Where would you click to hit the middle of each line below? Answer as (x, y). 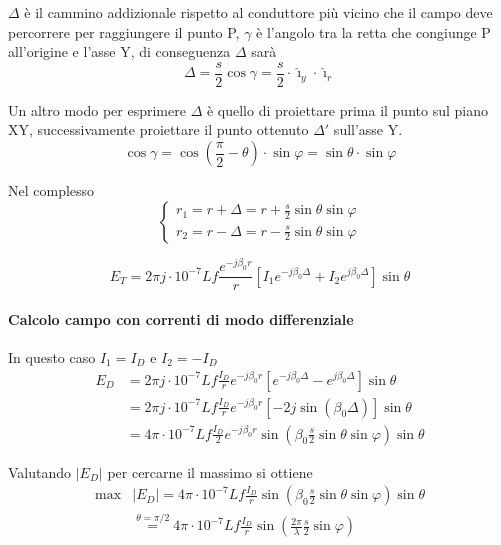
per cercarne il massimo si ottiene (210, 471)
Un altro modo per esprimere (97, 109)
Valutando (40, 471)
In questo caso (52, 356)
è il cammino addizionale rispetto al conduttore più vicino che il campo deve (258, 12)
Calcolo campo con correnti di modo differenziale (181, 318)
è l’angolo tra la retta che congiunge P (373, 31)
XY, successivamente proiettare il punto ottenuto (158, 129)
